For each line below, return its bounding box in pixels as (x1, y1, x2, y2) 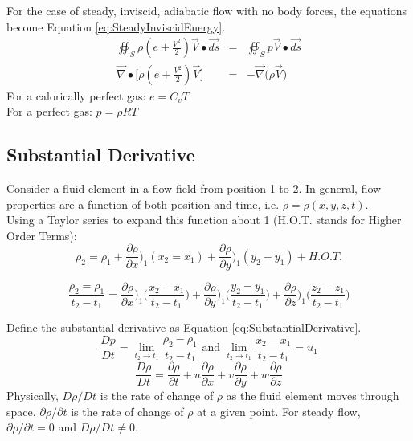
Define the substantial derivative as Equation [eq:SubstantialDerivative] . (6, 319, 362, 336)
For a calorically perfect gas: (6, 87, 146, 104)
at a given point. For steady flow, (197, 402, 361, 419)
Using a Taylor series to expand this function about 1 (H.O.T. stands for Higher (6, 211, 402, 228)
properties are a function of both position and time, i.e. (6, 195, 280, 212)
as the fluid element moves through (226, 387, 399, 404)
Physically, (6, 387, 59, 404)
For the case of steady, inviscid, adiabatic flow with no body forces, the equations (6, 2, 407, 18)
